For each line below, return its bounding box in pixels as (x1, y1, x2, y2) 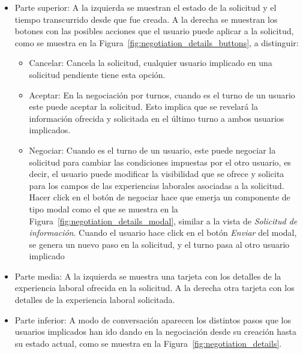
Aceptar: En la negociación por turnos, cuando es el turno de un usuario (29, 88, 295, 101)
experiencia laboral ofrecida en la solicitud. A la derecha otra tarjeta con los (14, 281, 295, 294)
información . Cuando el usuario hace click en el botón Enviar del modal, (29, 226, 297, 239)
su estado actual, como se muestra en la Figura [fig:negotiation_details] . (14, 337, 282, 349)
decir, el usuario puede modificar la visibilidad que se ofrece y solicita (29, 167, 284, 180)
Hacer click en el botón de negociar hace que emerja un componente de (29, 191, 290, 203)
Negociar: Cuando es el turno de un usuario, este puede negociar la (29, 143, 276, 156)
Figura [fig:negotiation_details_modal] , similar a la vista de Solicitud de (29, 214, 298, 227)
